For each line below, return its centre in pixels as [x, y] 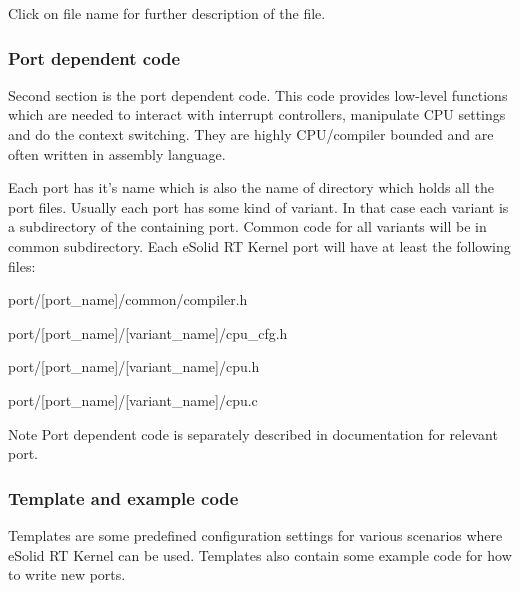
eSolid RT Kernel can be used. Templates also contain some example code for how [260, 554]
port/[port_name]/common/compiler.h [128, 299]
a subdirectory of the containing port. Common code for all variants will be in [247, 226]
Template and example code [123, 497]
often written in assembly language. [117, 153]
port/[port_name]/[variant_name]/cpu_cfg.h [148, 332]
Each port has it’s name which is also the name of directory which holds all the [251, 187]
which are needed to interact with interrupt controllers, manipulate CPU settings [257, 114]
